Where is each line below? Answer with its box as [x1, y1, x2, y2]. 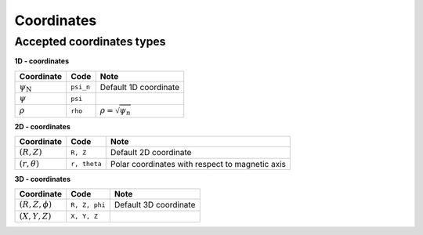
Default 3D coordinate [114, 200, 196, 211]
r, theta [70, 160, 102, 168]
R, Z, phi [70, 201, 106, 209]
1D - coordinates [14, 56, 70, 66]
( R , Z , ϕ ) [19, 200, 52, 210]
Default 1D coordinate [99, 81, 180, 92]
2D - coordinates [14, 121, 70, 131]
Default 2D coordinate [110, 147, 192, 158]
